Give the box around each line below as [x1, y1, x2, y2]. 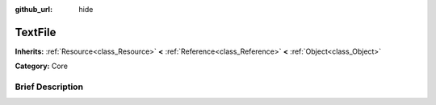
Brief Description [15, 81, 84, 92]
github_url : [15, 5, 52, 14]
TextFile [15, 25, 57, 39]
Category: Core [15, 61, 69, 71]
